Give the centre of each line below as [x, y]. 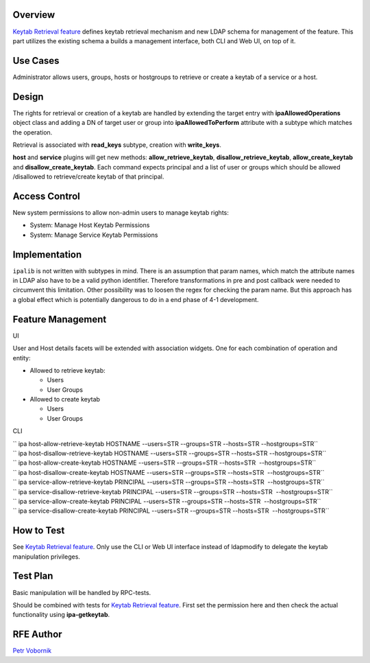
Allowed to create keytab [65, 399]
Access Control [46, 196]
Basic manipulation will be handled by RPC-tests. [82, 592]
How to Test [39, 531]
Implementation [47, 254]
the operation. [33, 132]
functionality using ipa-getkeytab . [61, 615]
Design [28, 96]
